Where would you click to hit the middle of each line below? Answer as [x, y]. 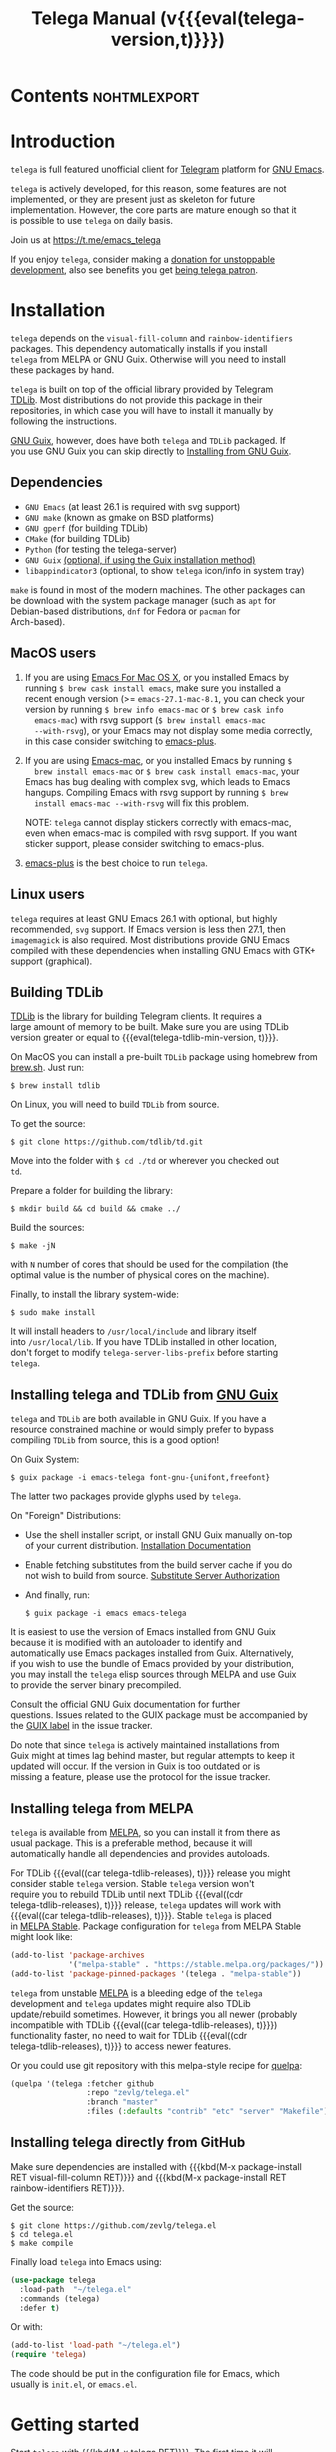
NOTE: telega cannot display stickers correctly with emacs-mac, [158, 822]
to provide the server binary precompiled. [96, 1685]
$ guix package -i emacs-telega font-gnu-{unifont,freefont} [140, 1478]
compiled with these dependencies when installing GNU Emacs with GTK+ [163, 950]
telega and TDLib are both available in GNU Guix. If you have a [138, 1419]
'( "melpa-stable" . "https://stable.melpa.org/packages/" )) [196, 1964]
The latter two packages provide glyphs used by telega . [126, 1496]
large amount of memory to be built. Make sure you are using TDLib [150, 1027]
